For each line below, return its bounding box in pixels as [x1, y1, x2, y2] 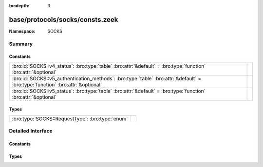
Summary [9, 40, 33, 47]
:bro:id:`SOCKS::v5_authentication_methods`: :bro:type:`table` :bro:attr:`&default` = [12, 75, 202, 82]
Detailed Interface [9, 128, 53, 134]
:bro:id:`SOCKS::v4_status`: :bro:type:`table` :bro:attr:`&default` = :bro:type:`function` [12, 62, 206, 69]
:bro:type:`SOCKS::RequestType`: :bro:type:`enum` [12, 115, 128, 122]
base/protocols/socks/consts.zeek [9, 15, 118, 24]
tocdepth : [9, 3, 30, 8]
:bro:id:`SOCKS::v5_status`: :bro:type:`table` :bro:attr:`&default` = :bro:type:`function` [12, 88, 206, 94]
